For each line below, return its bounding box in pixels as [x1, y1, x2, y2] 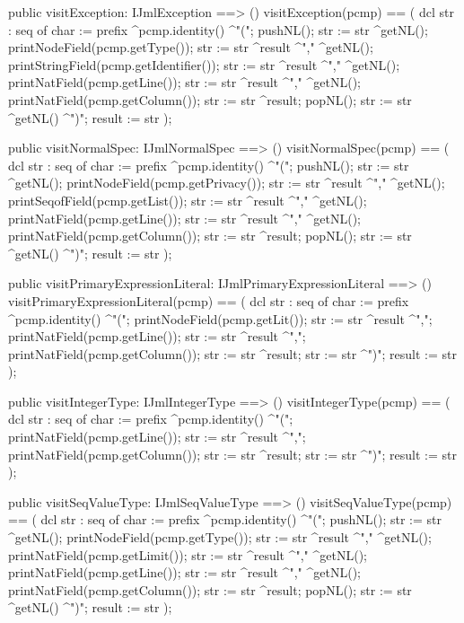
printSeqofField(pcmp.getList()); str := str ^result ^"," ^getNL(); [8, 190, 367, 209]
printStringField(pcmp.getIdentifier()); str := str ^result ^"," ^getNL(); [8, 55, 400, 74]
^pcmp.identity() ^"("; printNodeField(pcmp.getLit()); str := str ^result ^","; [8, 309, 433, 328]
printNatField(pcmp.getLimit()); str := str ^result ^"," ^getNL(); [8, 545, 367, 564]
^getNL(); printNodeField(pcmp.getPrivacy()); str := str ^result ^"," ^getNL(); [8, 173, 445, 192]
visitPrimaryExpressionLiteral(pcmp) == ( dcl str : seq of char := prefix [8, 291, 409, 310]
